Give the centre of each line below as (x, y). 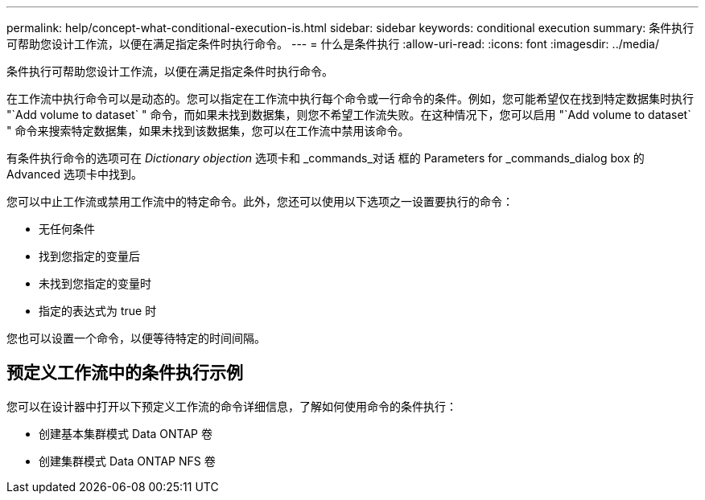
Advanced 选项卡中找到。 (74, 174)
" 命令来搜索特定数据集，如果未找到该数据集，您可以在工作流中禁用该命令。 (208, 131)
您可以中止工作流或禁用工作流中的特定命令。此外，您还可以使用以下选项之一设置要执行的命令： (260, 201)
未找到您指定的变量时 (95, 283)
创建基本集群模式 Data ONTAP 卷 (126, 433)
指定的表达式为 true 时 (98, 311)
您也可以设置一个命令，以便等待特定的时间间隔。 (136, 338)
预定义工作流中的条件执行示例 (125, 373)
